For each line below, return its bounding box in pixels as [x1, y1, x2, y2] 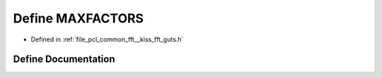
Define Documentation [13, 53, 115, 65]
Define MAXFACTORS [13, 11, 144, 26]
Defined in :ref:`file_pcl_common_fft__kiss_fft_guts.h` [30, 35, 184, 44]
